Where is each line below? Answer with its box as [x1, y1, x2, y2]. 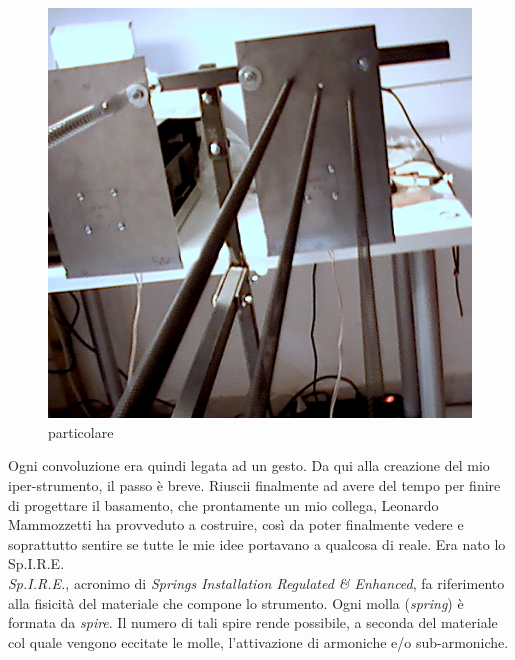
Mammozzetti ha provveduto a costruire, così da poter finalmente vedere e [8, 514, 464, 535]
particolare [48, 421, 114, 442]
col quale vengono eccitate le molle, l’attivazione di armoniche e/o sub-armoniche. [8, 631, 509, 652]
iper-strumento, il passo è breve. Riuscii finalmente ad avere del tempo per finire [8, 475, 501, 496]
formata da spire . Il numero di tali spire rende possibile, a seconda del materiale [8, 612, 498, 633]
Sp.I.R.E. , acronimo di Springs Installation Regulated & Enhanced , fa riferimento [8, 573, 505, 594]
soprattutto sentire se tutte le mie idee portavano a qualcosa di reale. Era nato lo [8, 533, 506, 554]
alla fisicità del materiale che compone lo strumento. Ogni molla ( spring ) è [8, 592, 464, 613]
